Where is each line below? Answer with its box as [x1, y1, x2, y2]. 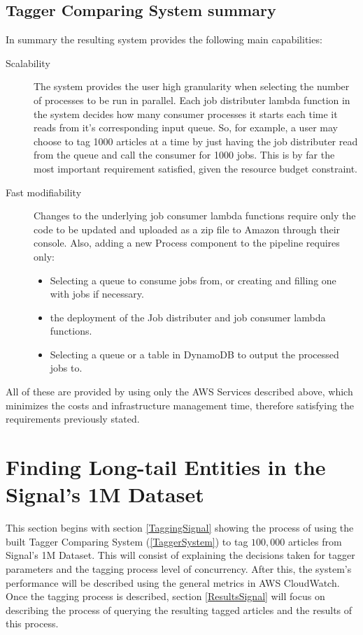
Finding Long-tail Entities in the [6, 453, 326, 481]
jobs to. [50, 360, 83, 375]
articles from [287, 534, 342, 548]
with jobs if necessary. [50, 286, 144, 301]
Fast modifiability [6, 184, 82, 199]
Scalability [6, 55, 50, 70]
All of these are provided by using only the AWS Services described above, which [6, 384, 353, 399]
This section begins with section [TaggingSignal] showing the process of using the [6, 520, 354, 535]
